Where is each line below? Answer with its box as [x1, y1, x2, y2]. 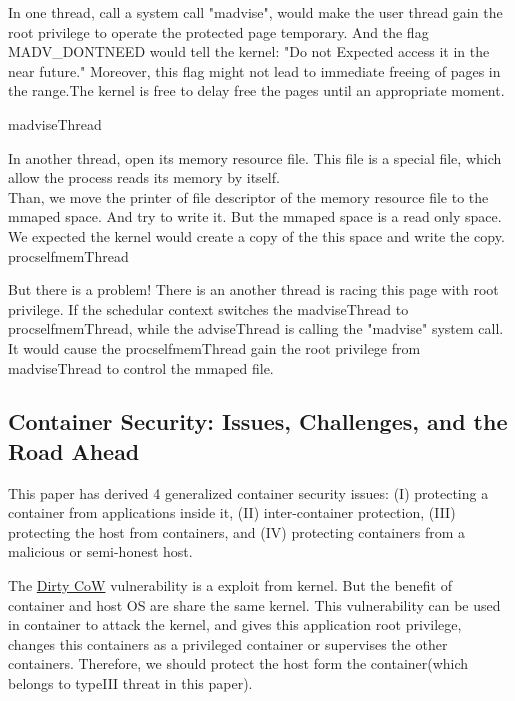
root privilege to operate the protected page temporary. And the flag [8, 21, 429, 42]
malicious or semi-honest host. [8, 541, 193, 562]
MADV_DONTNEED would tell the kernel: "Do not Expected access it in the [8, 41, 490, 62]
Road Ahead [8, 435, 140, 466]
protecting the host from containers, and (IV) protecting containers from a [8, 521, 466, 542]
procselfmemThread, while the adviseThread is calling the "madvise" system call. [8, 318, 504, 339]
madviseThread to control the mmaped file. [8, 357, 274, 378]
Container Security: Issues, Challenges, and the [8, 406, 508, 437]
